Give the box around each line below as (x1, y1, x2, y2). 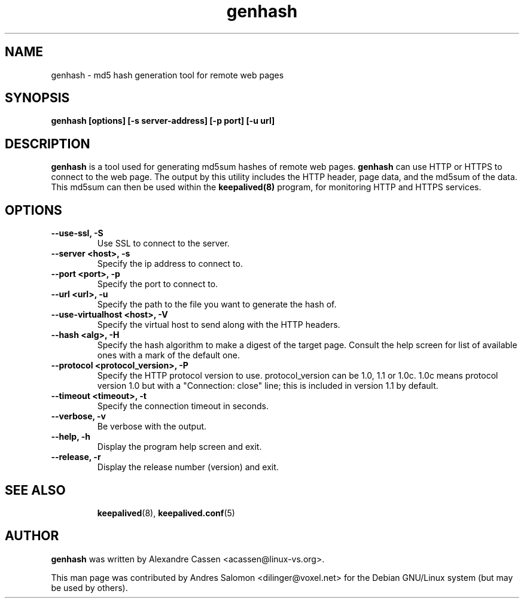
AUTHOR (5, 528, 59, 544)
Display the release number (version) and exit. (97, 462, 279, 473)
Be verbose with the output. (97, 421, 207, 432)
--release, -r (51, 452, 101, 462)
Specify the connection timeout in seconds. (97, 401, 269, 412)
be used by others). (51, 582, 128, 593)
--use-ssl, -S (51, 228, 103, 239)
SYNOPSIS (5, 90, 70, 106)
